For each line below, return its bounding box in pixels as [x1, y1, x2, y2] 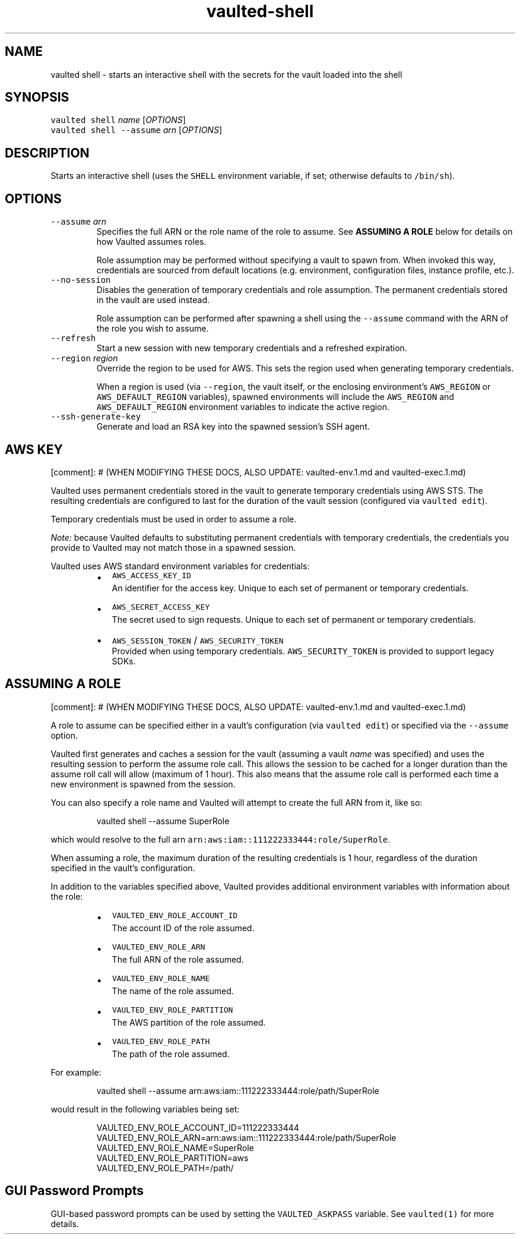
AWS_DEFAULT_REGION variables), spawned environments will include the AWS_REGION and [96, 392, 454, 402]
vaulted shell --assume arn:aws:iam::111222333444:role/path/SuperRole [96, 1085, 379, 1096]
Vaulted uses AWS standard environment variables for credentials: [50, 560, 310, 571]
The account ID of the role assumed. [112, 922, 255, 933]
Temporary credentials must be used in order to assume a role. [50, 513, 297, 524]
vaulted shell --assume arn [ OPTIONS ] [50, 125, 222, 135]
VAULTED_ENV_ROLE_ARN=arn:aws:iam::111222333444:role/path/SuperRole [96, 1132, 397, 1143]
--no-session [50, 275, 111, 285]
